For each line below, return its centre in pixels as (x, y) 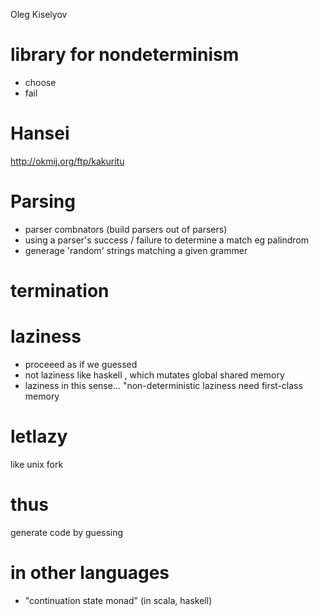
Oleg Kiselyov (39, 14)
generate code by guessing (67, 532)
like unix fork (37, 464)
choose (40, 82)
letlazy (39, 436)
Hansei (40, 133)
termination (60, 291)
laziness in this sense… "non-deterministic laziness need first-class (163, 385)
